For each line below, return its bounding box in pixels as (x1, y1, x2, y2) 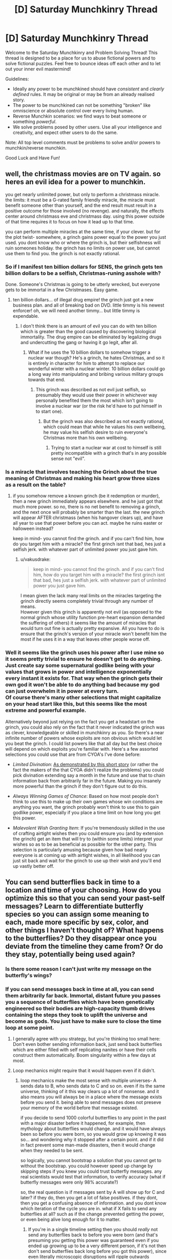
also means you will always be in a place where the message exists (20, 1094, 162, 1100)
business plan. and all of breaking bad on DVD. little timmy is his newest (12, 302, 165, 309)
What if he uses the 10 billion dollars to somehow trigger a (28, 349, 150, 355)
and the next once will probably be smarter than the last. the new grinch (12, 509, 165, 516)
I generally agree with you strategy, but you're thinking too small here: (12, 1036, 161, 1042)
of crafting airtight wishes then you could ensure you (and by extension (12, 830, 164, 836)
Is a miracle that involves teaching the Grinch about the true (5, 468, 157, 475)
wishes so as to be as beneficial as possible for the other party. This (12, 841, 157, 847)
